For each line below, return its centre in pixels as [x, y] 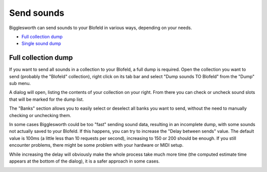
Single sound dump [41, 43]
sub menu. [20, 84]
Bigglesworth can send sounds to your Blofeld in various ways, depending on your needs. [101, 28]
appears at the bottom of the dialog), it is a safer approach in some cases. [85, 161]
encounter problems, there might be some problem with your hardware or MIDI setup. [96, 145]
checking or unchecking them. [40, 115]
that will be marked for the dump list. [46, 99]
